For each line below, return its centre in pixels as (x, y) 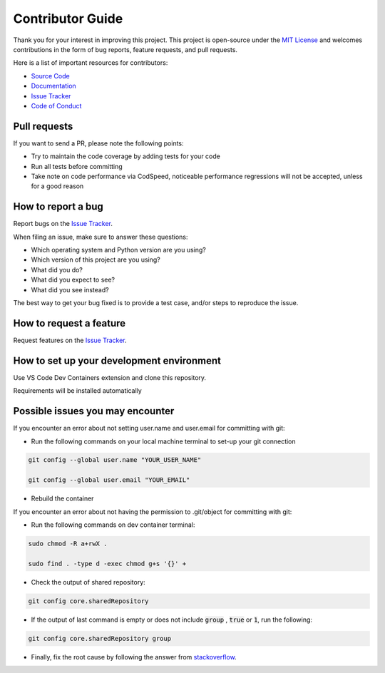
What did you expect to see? (73, 280)
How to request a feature (70, 323)
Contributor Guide (68, 19)
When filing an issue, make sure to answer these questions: (101, 237)
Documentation (53, 86)
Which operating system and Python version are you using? (118, 250)
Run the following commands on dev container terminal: (113, 525)
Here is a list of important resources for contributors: (91, 63)
